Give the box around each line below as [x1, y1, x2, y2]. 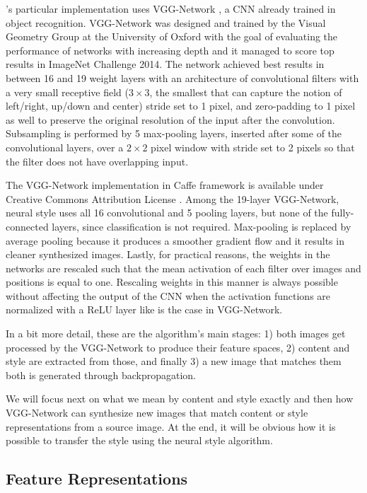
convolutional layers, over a [6, 139, 124, 154]
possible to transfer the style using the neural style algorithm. [6, 433, 273, 448]
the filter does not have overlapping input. [6, 153, 189, 168]
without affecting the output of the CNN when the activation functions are [6, 288, 331, 303]
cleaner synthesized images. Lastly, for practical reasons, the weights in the [6, 247, 330, 262]
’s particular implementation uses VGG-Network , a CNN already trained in [6, 1, 336, 16]
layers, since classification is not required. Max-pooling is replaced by [52, 219, 351, 233]
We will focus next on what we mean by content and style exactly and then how [6, 391, 354, 406]
